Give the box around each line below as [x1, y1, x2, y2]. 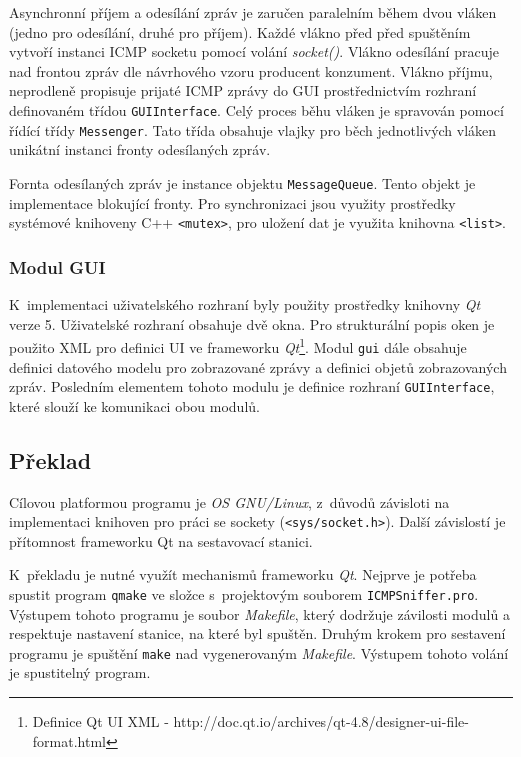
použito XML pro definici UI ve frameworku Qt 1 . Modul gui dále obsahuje [9, 334, 467, 357]
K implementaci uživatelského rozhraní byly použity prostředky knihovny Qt [9, 294, 481, 314]
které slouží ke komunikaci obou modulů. [9, 395, 260, 416]
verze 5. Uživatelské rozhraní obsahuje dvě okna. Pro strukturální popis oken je [9, 313, 495, 334]
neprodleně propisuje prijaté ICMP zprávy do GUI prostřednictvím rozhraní [9, 80, 477, 101]
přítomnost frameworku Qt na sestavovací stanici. [9, 530, 313, 551]
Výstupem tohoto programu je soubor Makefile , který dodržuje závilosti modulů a [9, 603, 510, 624]
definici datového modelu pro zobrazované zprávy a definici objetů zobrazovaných [9, 356, 507, 377]
